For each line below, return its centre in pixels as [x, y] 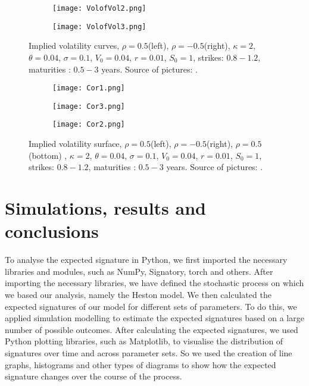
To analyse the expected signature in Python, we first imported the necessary [146, 260]
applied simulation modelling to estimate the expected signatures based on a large [154, 318]
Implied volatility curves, [74, 45]
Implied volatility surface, [75, 144]
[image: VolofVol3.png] [99, 26]
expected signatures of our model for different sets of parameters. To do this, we [151, 306]
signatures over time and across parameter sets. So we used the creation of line [149, 352]
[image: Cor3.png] [89, 106]
